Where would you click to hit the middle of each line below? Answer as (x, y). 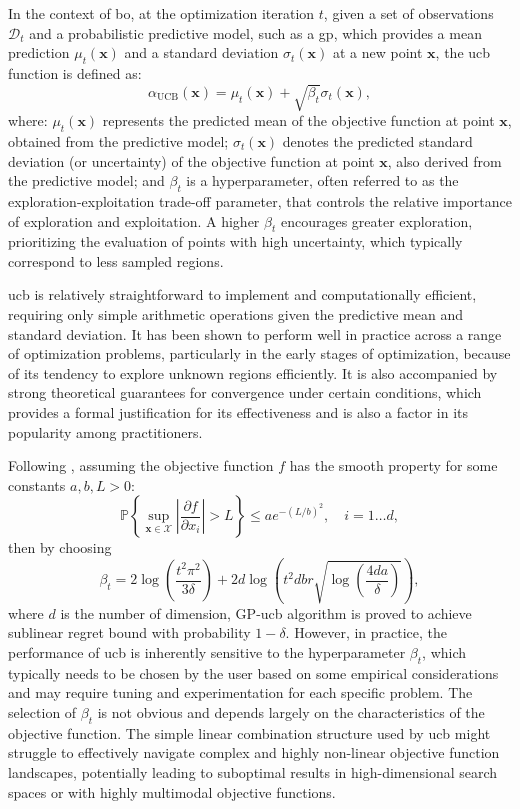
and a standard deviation (201, 52)
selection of (42, 712)
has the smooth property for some (393, 465)
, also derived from (444, 160)
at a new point (377, 52)
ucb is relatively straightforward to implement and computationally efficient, (242, 294)
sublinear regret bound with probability (129, 632)
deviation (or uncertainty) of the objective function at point (191, 160)
